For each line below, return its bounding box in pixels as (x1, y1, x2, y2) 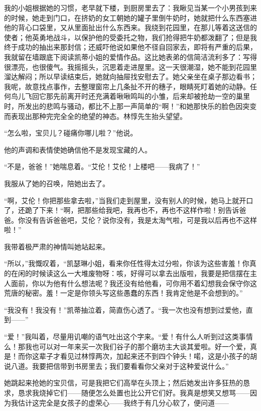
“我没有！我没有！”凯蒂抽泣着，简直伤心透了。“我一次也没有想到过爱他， (4, 304, 246, 315)
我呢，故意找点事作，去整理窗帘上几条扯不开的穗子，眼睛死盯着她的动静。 (4, 81, 250, 91)
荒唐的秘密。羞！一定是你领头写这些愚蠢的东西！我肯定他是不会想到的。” (4, 288, 243, 298)
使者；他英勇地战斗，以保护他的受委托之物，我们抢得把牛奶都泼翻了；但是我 (4, 32, 257, 42)
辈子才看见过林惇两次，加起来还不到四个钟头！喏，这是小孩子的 (39, 351, 250, 361)
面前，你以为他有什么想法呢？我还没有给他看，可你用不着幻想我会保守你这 (11, 278, 257, 288)
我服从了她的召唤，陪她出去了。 (4, 178, 109, 188)
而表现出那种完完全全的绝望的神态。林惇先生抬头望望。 (4, 110, 187, 121)
